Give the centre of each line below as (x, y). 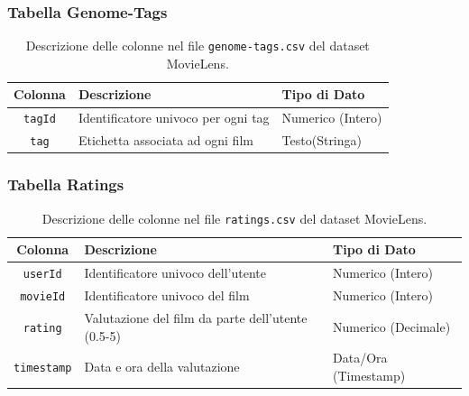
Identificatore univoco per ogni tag (174, 118)
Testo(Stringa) (322, 140)
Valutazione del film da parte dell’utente (196, 317)
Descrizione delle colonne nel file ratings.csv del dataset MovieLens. (234, 218)
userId (42, 275)
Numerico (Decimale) (392, 326)
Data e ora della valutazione (162, 367)
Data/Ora (360, 358)
